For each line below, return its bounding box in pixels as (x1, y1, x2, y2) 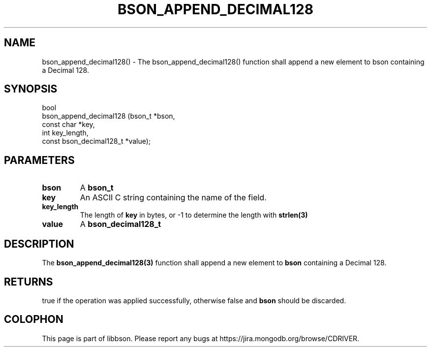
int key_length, (42, 128, 89, 137)
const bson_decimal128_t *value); (42, 137, 151, 146)
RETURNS (4, 275, 53, 288)
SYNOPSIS (4, 83, 58, 96)
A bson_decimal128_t (80, 219, 161, 229)
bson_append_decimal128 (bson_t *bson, (42, 112, 175, 121)
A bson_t (80, 183, 114, 193)
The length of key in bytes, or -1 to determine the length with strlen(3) (80, 211, 308, 220)
